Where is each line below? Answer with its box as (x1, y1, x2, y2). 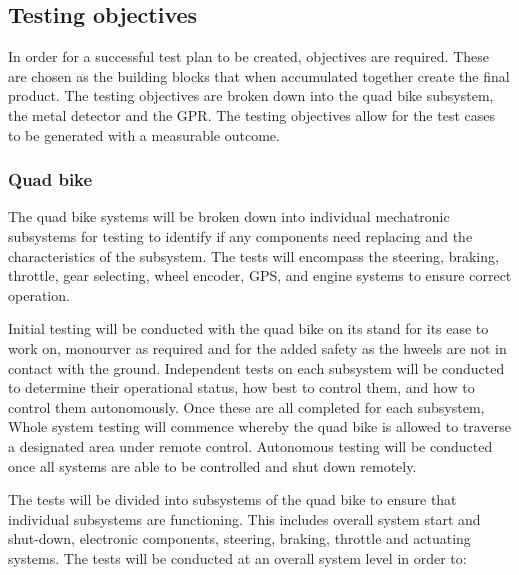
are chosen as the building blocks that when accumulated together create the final (8, 65, 510, 86)
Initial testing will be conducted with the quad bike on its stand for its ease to (8, 318, 489, 339)
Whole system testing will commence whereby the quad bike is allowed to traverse (8, 416, 511, 437)
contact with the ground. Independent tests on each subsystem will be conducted (8, 357, 505, 378)
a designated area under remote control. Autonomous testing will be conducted (8, 435, 493, 456)
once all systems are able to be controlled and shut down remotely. (8, 455, 417, 476)
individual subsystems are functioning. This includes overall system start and (8, 508, 481, 529)
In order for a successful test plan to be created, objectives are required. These (8, 46, 489, 67)
